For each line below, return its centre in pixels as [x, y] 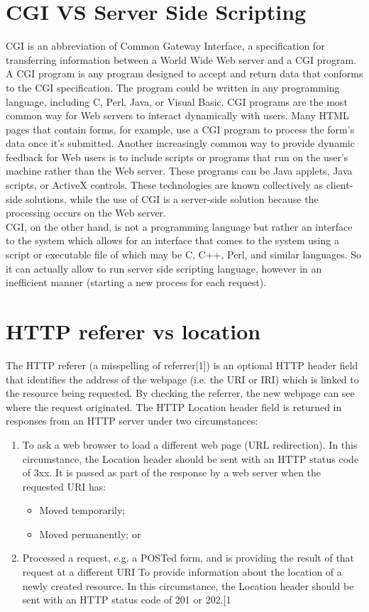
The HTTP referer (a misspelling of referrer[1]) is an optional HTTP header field [182, 365]
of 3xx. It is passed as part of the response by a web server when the [172, 472]
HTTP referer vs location [133, 331]
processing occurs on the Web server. [86, 213]
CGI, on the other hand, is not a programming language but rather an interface [179, 226]
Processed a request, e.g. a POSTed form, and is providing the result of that [188, 558]
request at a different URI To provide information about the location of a [182, 572]
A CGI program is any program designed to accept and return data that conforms [184, 73]
